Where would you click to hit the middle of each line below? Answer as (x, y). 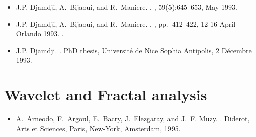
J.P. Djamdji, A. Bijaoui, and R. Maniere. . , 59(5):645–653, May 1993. (126, 7)
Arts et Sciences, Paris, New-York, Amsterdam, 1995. (98, 128)
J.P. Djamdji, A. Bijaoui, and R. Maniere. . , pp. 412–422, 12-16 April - (128, 23)
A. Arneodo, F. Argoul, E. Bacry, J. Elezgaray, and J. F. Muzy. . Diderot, (133, 119)
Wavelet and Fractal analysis (106, 95)
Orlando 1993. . (40, 33)
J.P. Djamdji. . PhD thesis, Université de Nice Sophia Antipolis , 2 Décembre (134, 50)
